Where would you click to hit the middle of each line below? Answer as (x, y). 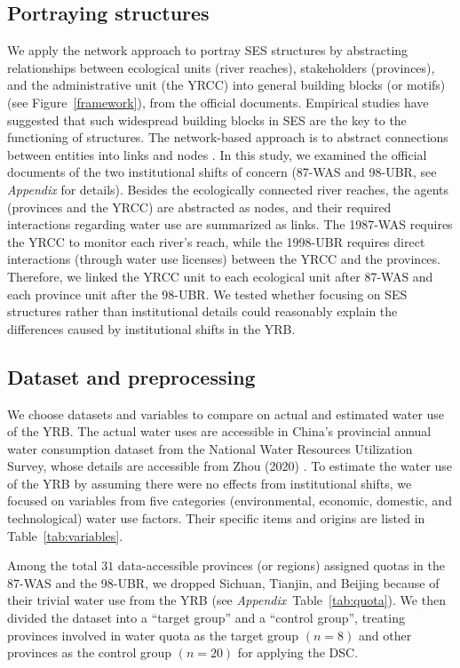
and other (385, 635)
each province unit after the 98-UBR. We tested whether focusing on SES (207, 294)
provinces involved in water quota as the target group (153, 635)
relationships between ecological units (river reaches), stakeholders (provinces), (221, 67)
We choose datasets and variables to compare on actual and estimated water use (226, 414)
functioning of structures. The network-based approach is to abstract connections (228, 137)
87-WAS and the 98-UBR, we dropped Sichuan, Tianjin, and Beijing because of (223, 582)
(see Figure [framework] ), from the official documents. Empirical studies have (218, 102)
